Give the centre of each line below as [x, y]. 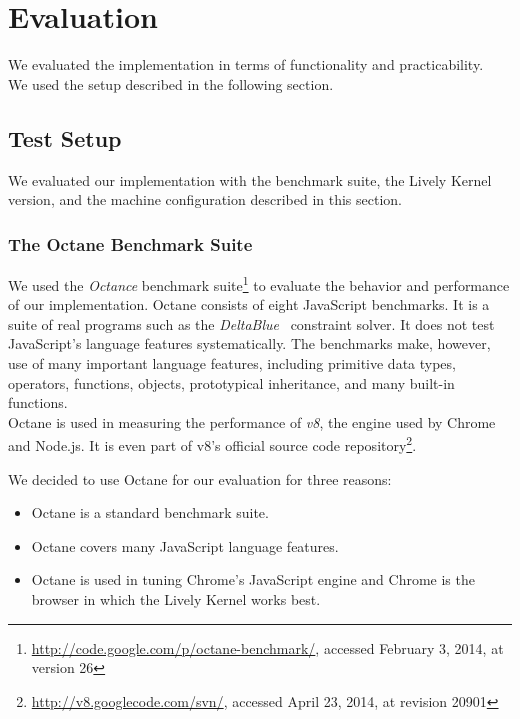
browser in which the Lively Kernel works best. [176, 598]
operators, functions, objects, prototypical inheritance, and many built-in [231, 382]
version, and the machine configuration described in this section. [205, 199]
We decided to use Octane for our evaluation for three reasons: [200, 478]
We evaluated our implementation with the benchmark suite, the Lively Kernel [250, 179]
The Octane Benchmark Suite [130, 243]
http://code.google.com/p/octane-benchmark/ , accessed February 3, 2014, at [267, 647]
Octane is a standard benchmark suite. [150, 512]
